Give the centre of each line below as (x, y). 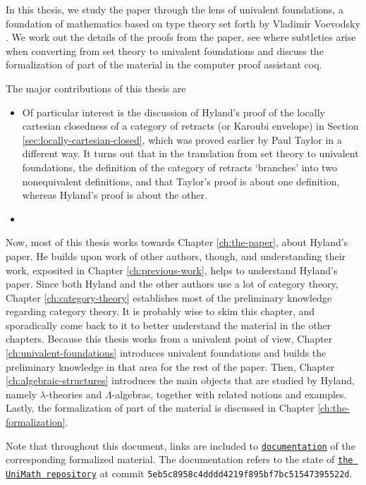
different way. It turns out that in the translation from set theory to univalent (190, 153)
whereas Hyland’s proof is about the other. (115, 195)
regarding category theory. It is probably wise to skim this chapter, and (160, 311)
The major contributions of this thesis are (96, 88)
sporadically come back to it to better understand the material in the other (169, 325)
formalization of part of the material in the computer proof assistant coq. (164, 65)
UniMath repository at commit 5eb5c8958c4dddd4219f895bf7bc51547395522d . (179, 473)
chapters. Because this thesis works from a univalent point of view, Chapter (169, 339)
